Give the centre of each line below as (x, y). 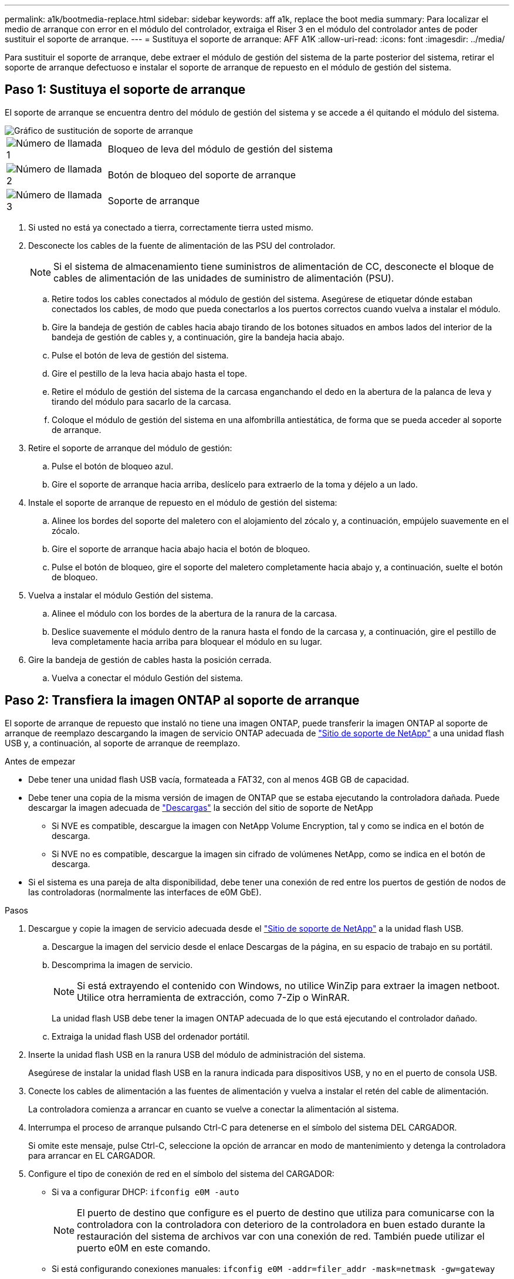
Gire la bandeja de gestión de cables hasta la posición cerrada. (150, 659)
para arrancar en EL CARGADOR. (92, 1155)
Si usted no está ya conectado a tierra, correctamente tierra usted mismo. (171, 227)
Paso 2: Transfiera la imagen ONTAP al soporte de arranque (182, 701)
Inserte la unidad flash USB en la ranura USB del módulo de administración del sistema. (197, 1054)
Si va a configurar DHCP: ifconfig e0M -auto (146, 1192)
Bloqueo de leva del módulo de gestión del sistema (220, 149)
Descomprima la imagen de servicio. (122, 965)
